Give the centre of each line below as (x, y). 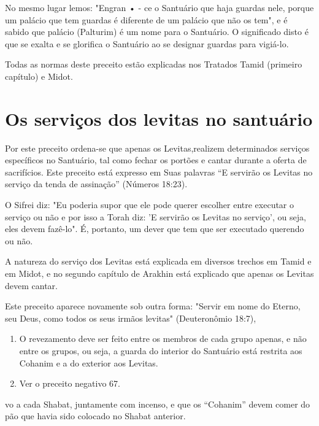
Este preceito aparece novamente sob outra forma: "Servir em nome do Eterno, (153, 306)
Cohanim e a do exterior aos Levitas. (89, 362)
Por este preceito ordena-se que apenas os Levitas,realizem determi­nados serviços (157, 148)
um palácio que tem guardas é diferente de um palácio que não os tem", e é (146, 19)
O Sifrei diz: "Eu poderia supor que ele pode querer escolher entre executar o (150, 205)
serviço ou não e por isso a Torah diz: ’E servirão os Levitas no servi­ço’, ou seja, (156, 216)
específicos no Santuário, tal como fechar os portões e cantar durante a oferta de (156, 160)
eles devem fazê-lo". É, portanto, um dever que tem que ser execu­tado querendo (155, 229)
